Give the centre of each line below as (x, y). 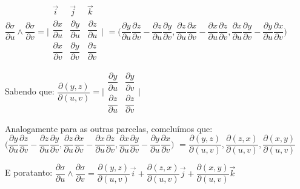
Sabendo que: (30, 91)
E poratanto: (29, 172)
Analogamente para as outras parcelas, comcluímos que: (109, 128)
